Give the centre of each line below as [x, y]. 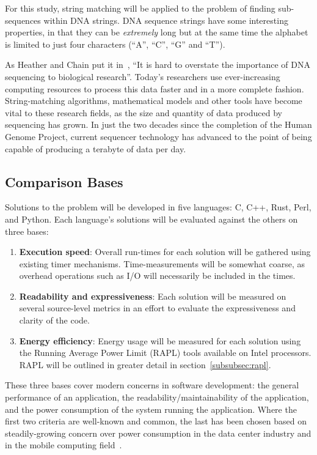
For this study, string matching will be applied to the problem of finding [140, 8]
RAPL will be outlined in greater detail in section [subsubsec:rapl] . [145, 364]
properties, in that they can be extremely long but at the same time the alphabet [157, 32]
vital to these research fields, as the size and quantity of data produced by [144, 112]
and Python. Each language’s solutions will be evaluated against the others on [151, 219]
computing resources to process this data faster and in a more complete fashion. [155, 88]
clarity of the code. [54, 320]
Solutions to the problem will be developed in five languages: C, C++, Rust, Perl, [158, 207]
